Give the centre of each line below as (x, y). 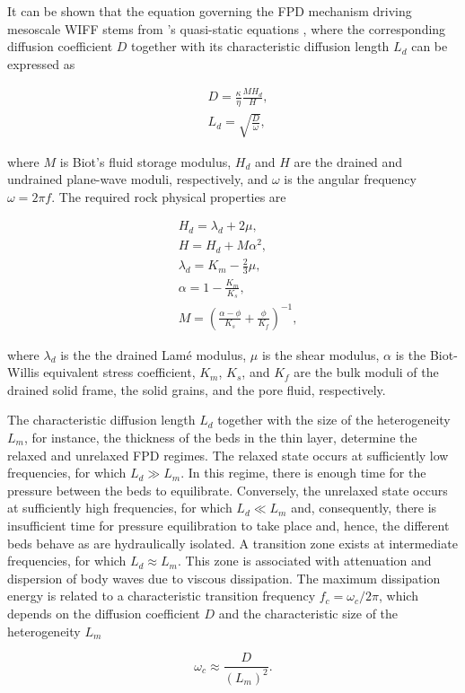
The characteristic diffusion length (101, 420)
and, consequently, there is (364, 508)
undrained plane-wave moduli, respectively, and (138, 179)
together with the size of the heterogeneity (334, 420)
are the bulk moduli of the (366, 372)
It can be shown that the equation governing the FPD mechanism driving (210, 11)
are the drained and (348, 161)
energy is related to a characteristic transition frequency (162, 596)
